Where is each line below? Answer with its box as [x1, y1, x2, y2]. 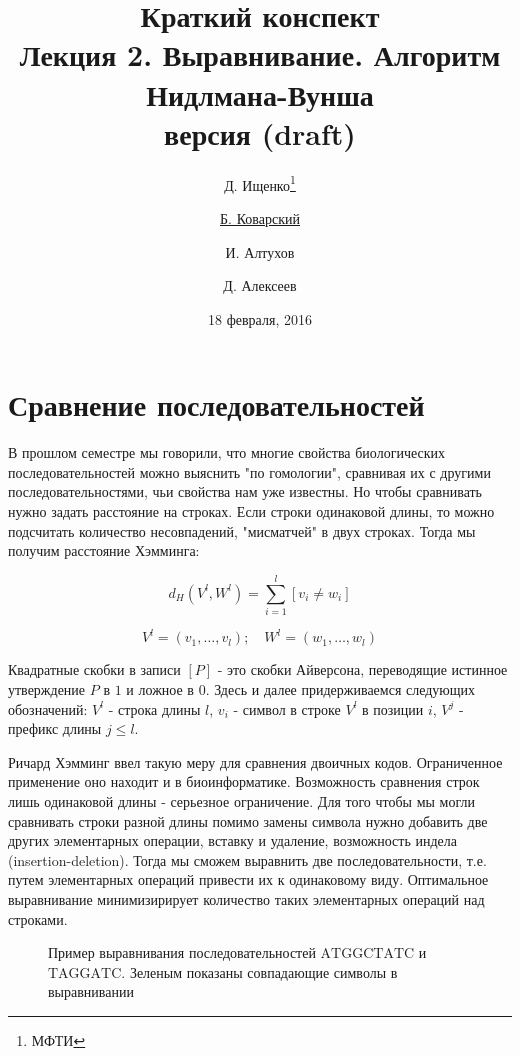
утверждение [8, 679, 86, 700]
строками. [8, 908, 68, 929]
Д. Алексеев [223, 275, 297, 296]
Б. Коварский [220, 207, 300, 228]
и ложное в [126, 679, 194, 700]
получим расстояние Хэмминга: [8, 540, 200, 561]
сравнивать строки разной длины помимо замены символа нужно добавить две [8, 810, 488, 831]
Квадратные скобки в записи [8, 659, 181, 680]
